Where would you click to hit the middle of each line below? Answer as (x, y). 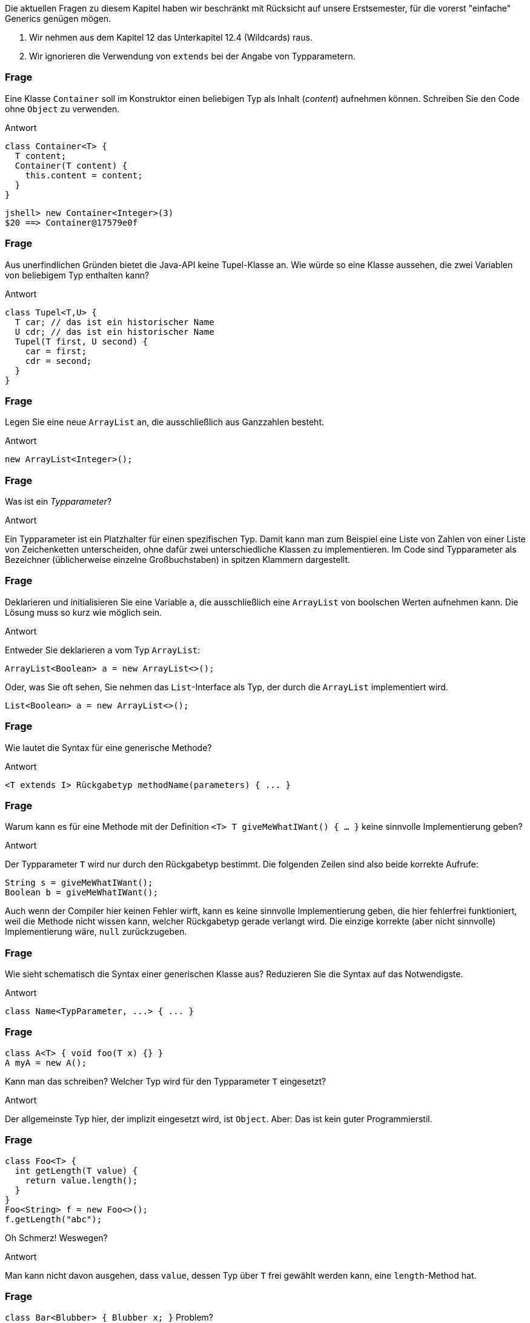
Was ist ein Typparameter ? (58, 501)
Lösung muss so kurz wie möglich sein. (84, 612)
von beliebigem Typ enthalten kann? (77, 275)
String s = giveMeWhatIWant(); (79, 883)
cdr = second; (58, 361)
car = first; (56, 351)
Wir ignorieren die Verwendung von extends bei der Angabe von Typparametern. (192, 56)
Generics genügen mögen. (58, 19)
